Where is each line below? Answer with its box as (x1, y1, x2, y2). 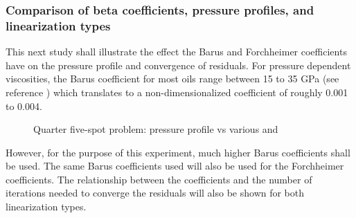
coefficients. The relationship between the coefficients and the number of (6, 172, 312, 186)
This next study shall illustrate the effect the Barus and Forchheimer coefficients (6, 44, 347, 59)
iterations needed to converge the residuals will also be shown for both (6, 185, 305, 200)
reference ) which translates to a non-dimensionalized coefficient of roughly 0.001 (6, 84, 348, 99)
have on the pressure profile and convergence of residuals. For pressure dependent (6, 57, 351, 72)
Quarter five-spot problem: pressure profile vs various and (33, 122, 278, 136)
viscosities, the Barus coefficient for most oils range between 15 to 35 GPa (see (6, 71, 339, 86)
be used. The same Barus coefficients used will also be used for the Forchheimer (6, 158, 344, 173)
